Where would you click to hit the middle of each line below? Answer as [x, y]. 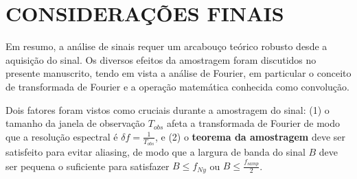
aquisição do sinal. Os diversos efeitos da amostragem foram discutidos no [161, 59]
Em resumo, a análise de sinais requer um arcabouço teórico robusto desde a [166, 46]
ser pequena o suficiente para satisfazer [88, 166]
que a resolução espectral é [62, 136]
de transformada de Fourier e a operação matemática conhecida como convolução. [177, 86]
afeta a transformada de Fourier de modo [253, 123]
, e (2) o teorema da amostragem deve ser [250, 136]
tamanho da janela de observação [76, 123]
